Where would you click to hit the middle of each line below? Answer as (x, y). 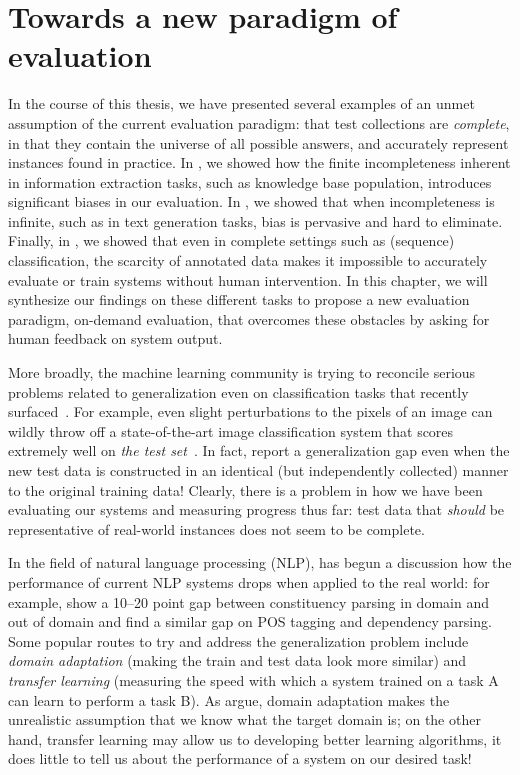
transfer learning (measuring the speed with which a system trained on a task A (253, 679)
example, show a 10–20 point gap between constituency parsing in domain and (248, 601)
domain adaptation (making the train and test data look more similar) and (237, 660)
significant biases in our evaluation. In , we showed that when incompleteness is (251, 201)
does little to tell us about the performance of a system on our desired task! (240, 758)
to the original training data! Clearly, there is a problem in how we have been (245, 489)
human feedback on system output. (115, 338)
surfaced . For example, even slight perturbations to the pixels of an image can (250, 411)
